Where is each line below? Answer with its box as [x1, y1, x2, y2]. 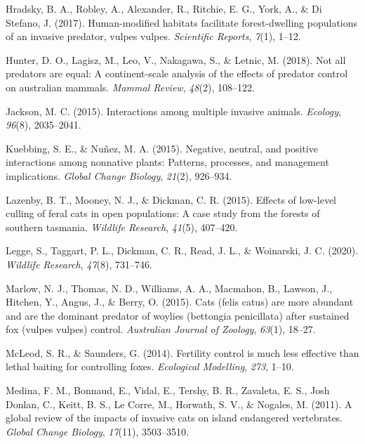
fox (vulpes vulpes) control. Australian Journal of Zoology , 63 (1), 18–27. [6, 322, 316, 337]
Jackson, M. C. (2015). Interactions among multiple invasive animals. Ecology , [6, 103, 341, 118]
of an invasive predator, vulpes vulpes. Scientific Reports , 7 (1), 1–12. [6, 29, 301, 44]
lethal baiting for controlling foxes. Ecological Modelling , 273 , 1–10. [6, 359, 294, 374]
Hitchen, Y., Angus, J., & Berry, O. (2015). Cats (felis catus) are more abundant [6, 294, 354, 309]
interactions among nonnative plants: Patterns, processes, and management [6, 155, 329, 169]
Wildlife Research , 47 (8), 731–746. [6, 256, 152, 271]
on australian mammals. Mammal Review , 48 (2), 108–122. [6, 79, 255, 94]
